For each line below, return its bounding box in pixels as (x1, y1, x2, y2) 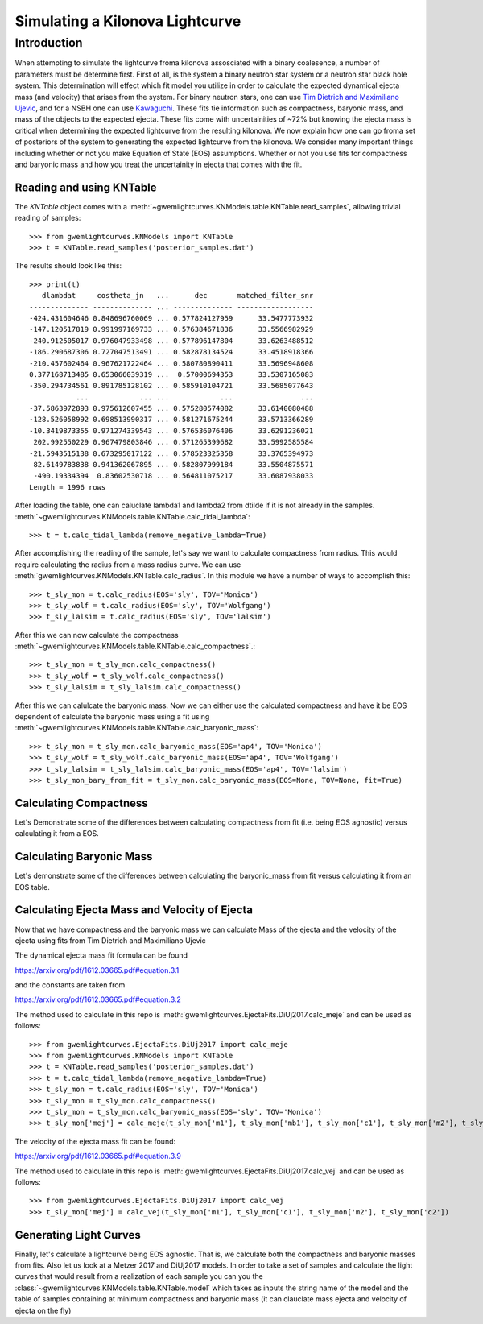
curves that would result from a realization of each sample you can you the (14, 1272, 263, 1281)
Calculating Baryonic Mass (14, 850, 153, 863)
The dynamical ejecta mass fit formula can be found (14, 950, 188, 960)
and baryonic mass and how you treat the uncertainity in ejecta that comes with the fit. (14, 159, 303, 169)
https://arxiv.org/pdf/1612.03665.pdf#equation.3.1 (14, 965, 180, 974)
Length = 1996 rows (29, 482, 106, 491)
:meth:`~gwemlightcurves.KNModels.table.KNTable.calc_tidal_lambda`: (14, 511, 251, 521)
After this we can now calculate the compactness (14, 630, 179, 639)
